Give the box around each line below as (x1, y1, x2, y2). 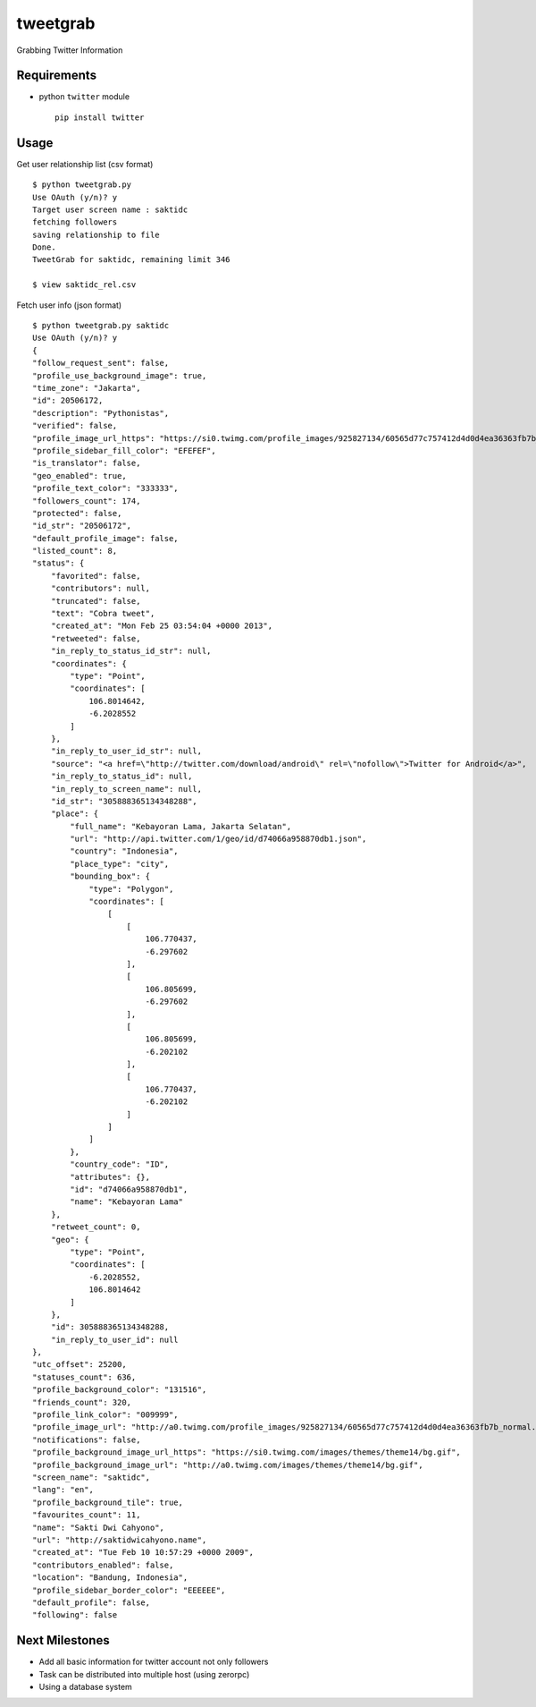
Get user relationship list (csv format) (16, 158, 154, 169)
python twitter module (38, 91, 130, 102)
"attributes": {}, (70, 1172, 151, 1182)
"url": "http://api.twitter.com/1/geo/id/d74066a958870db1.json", (70, 834, 367, 845)
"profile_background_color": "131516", (32, 1385, 207, 1395)
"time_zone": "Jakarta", (32, 383, 141, 393)
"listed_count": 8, (32, 546, 118, 556)
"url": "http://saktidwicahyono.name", (32, 1534, 207, 1545)
